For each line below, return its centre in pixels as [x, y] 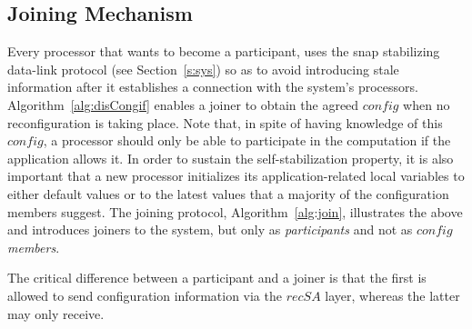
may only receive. [56, 313]
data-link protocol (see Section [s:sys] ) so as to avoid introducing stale [203, 69]
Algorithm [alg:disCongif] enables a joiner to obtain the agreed [183, 104]
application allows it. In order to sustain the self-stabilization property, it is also [231, 158]
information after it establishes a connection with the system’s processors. [213, 87]
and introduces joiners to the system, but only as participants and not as [210, 229]
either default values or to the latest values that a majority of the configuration [228, 193]
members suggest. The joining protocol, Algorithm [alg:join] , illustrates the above [235, 211]
